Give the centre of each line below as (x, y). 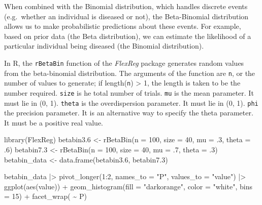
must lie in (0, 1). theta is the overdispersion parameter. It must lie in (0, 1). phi (131, 102)
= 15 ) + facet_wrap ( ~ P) (45, 196)
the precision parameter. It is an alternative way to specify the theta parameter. (129, 113)
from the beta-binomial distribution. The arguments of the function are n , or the (130, 73)
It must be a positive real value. (54, 122)
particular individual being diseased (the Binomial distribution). (104, 46)
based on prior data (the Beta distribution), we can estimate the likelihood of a (128, 36)
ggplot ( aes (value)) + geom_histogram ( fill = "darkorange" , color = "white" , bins (128, 186)
